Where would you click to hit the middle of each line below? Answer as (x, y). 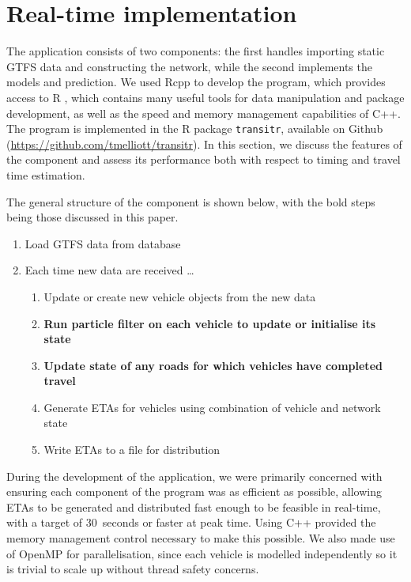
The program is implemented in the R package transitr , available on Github (195, 128)
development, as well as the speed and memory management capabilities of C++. (204, 113)
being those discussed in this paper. (92, 217)
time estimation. (46, 174)
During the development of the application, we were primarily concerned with (194, 476)
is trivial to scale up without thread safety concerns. (133, 569)
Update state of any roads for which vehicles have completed (213, 365)
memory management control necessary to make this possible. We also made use (201, 538)
